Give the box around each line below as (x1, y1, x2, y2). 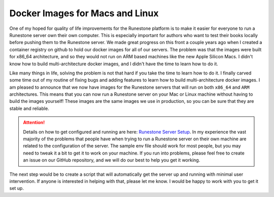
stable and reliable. (9, 105, 49, 111)
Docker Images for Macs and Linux (9, 8, 159, 19)
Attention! (23, 120, 45, 126)
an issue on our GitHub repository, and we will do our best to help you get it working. (23, 157, 200, 163)
